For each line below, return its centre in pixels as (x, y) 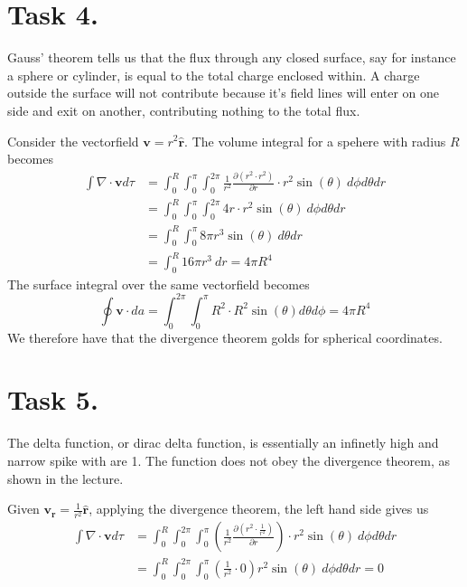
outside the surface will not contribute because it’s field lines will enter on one (224, 93)
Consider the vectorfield (73, 141)
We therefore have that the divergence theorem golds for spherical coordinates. (225, 337)
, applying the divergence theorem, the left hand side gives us (259, 509)
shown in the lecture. (65, 478)
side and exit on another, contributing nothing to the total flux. (184, 110)
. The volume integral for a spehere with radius (315, 141)
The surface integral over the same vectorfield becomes (159, 284)
